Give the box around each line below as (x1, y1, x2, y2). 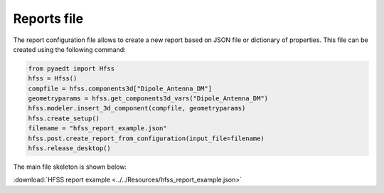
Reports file (13, 11, 84, 26)
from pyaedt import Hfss (28, 64, 115, 73)
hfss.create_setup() (28, 114, 100, 122)
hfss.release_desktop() (28, 145, 112, 152)
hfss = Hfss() (28, 75, 78, 83)
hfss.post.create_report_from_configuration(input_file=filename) (28, 134, 265, 142)
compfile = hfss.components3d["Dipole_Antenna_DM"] (28, 84, 213, 93)
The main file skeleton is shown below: (13, 162, 127, 171)
